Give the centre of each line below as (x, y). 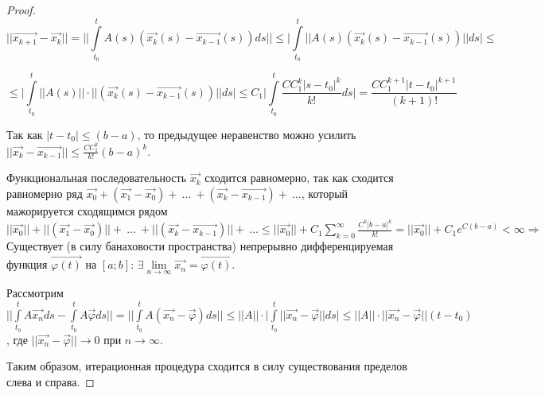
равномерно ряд (45, 193)
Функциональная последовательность (97, 178)
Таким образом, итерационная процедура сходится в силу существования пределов (207, 366)
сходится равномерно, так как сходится (299, 178)
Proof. (21, 10)
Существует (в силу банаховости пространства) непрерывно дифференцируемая (200, 246)
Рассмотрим (35, 293)
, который (325, 193)
